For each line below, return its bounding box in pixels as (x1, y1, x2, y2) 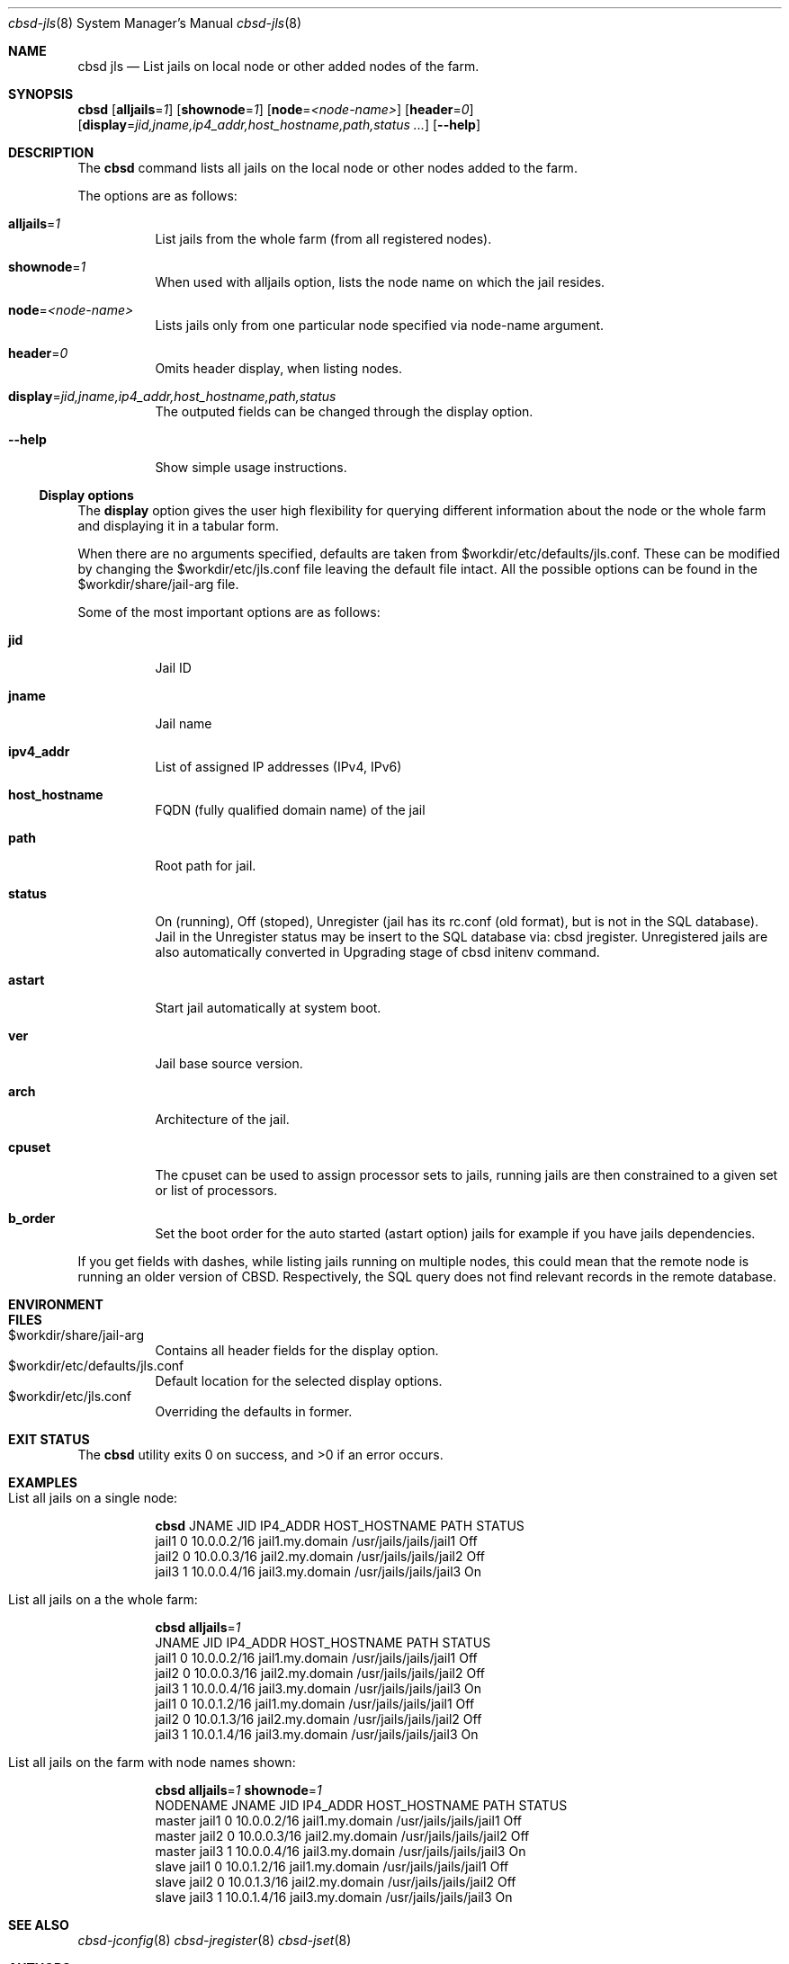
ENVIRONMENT (8, 1297, 103, 1312)
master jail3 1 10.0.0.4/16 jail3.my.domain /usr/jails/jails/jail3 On (155, 1843, 526, 1859)
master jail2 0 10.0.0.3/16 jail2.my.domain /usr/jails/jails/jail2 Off (155, 1828, 530, 1843)
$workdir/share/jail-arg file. (77, 576, 239, 592)
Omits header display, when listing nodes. (155, 361, 402, 376)
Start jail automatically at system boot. (155, 1000, 381, 1015)
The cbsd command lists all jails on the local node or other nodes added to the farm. (77, 160, 578, 175)
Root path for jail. (155, 858, 256, 873)
